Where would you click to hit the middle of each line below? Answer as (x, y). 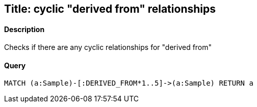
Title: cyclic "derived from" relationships (110, 9)
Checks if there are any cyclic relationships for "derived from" (108, 47)
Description (24, 29)
